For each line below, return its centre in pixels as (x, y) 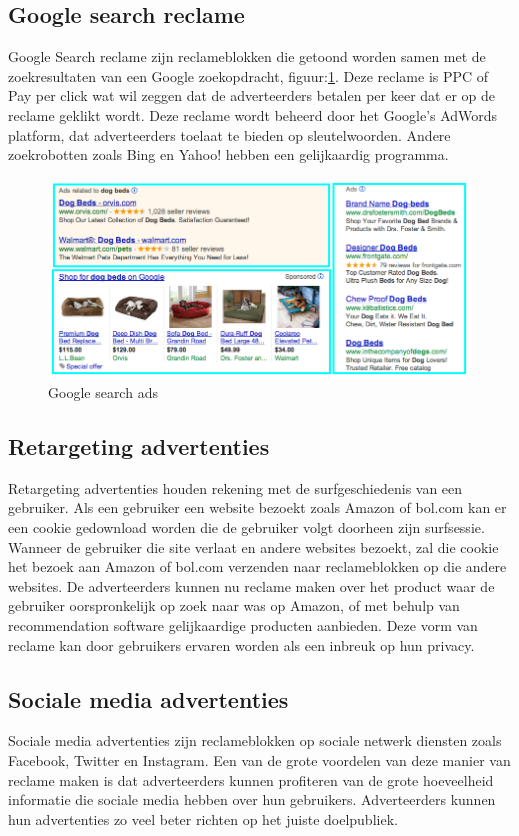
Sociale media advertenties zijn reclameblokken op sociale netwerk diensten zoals (255, 740)
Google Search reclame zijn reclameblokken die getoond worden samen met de (247, 56)
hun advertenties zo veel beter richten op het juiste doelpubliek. (203, 818)
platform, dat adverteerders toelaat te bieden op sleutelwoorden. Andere (229, 134)
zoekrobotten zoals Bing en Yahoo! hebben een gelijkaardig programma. (228, 154)
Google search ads (103, 392)
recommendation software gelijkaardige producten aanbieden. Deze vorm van (243, 624)
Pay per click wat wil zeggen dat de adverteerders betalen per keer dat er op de (251, 95)
